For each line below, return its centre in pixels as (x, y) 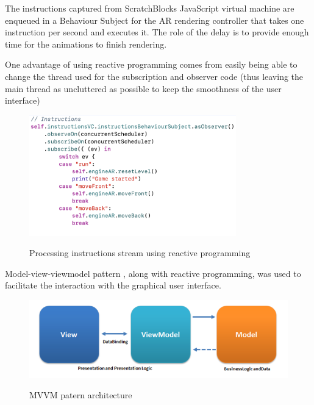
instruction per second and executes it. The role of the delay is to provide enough (157, 32)
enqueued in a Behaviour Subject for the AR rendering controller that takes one (155, 20)
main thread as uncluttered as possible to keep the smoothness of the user (143, 88)
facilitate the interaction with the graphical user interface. (113, 285)
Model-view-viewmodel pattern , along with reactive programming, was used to (153, 273)
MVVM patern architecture (81, 395)
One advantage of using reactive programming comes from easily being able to (151, 64)
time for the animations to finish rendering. (86, 44)
